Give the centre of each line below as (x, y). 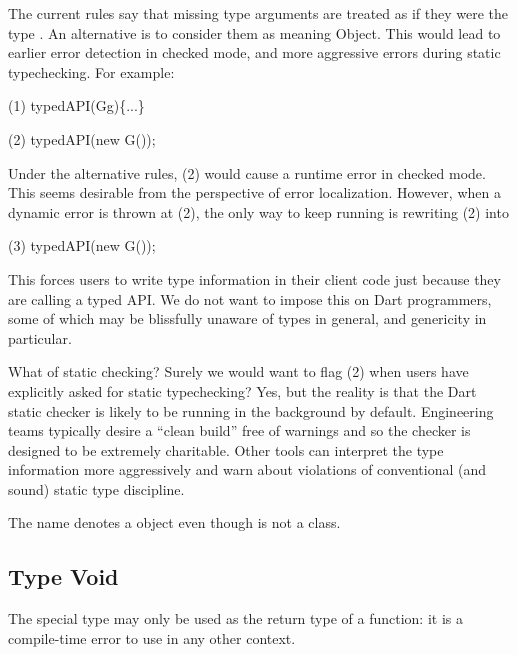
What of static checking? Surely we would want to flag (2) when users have (238, 371)
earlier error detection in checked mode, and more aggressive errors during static (254, 52)
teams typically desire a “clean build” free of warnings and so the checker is (239, 430)
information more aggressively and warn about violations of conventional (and (247, 469)
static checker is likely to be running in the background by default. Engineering (251, 410)
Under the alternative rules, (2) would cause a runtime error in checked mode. (247, 172)
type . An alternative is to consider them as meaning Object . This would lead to (254, 32)
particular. (40, 337)
